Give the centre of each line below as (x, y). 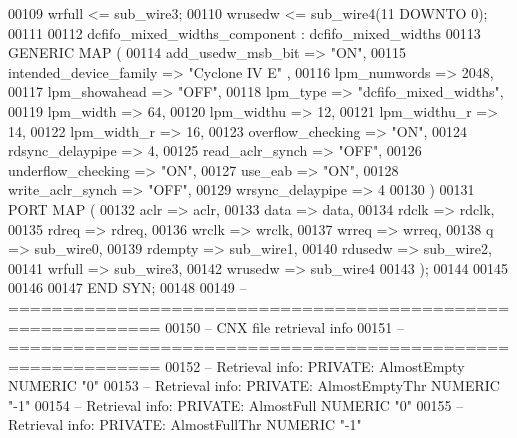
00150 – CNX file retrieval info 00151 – (285, 326)
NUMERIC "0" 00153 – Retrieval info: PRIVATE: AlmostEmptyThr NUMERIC (254, 385)
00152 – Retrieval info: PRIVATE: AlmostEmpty (315, 365)
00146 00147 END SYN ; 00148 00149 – (127, 287)
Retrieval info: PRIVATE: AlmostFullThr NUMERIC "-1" (185, 424)
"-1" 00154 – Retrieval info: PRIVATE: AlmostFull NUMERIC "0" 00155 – (236, 404)
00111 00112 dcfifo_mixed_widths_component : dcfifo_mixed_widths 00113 (244, 32)
